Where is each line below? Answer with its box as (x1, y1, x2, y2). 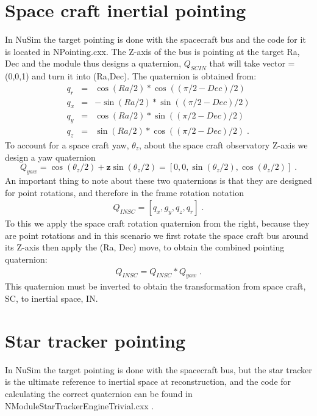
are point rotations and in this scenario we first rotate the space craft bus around (5, 228, 308, 241)
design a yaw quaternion (5, 150, 96, 163)
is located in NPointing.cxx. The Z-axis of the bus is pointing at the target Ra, (5, 45, 300, 57)
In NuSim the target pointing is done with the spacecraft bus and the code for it (5, 33, 306, 46)
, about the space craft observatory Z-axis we (139, 139, 308, 151)
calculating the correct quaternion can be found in (5, 387, 193, 400)
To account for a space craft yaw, (5, 139, 129, 151)
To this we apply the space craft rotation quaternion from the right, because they (5, 217, 310, 230)
